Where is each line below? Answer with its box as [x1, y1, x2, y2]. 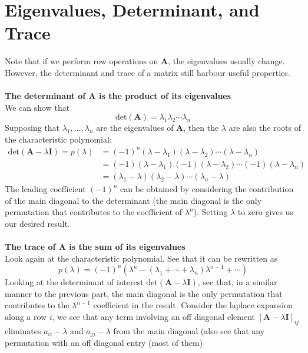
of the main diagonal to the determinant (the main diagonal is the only [5, 194, 262, 206]
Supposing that [5, 121, 60, 134]
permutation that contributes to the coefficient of [5, 206, 183, 218]
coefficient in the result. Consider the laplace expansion [93, 299, 293, 311]
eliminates [5, 324, 41, 336]
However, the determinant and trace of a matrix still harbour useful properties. [5, 66, 290, 78]
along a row [5, 311, 47, 322]
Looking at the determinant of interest [5, 276, 144, 288]
